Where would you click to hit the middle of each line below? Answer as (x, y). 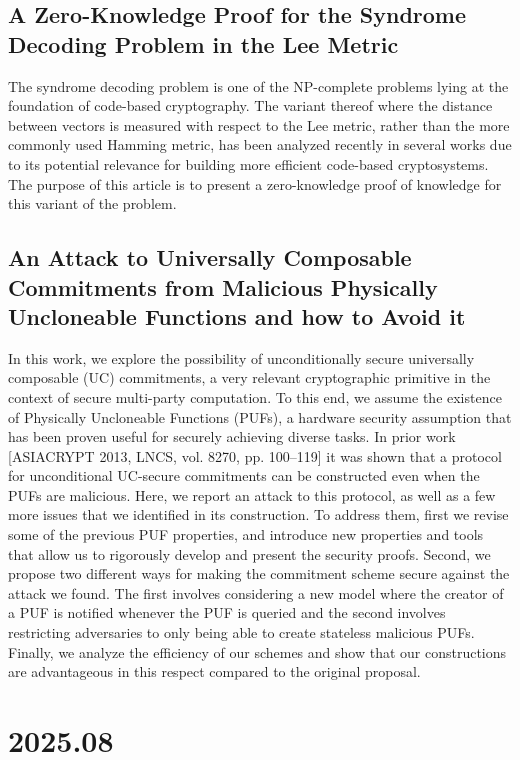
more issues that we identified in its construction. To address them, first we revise (258, 514)
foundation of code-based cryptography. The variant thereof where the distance (250, 105)
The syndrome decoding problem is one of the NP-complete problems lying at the (258, 85)
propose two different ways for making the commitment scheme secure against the (259, 573)
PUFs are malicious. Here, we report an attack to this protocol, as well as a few (252, 494)
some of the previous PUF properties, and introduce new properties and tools (246, 534)
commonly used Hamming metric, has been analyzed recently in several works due (260, 144)
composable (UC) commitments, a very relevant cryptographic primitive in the (249, 377)
